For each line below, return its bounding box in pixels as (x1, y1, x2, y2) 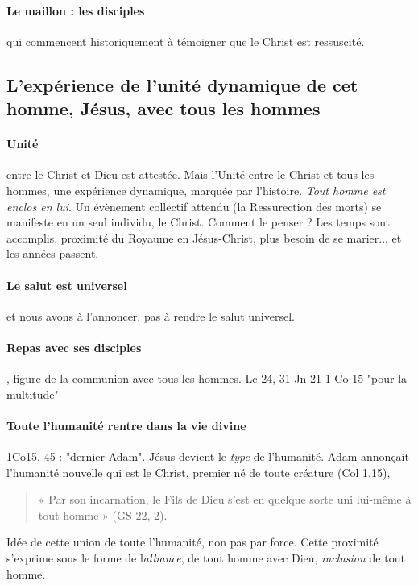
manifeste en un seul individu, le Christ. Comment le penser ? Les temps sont (6, 214, 390, 230)
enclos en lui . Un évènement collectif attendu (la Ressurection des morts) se (6, 197, 382, 214)
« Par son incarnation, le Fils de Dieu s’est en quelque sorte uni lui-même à (38, 491, 412, 508)
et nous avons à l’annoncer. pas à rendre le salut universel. (6, 307, 295, 324)
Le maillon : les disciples (6, 2, 145, 19)
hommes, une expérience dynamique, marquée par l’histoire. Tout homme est (6, 181, 386, 198)
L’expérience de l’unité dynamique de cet (6, 72, 358, 97)
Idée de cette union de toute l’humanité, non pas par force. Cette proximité (6, 533, 379, 550)
